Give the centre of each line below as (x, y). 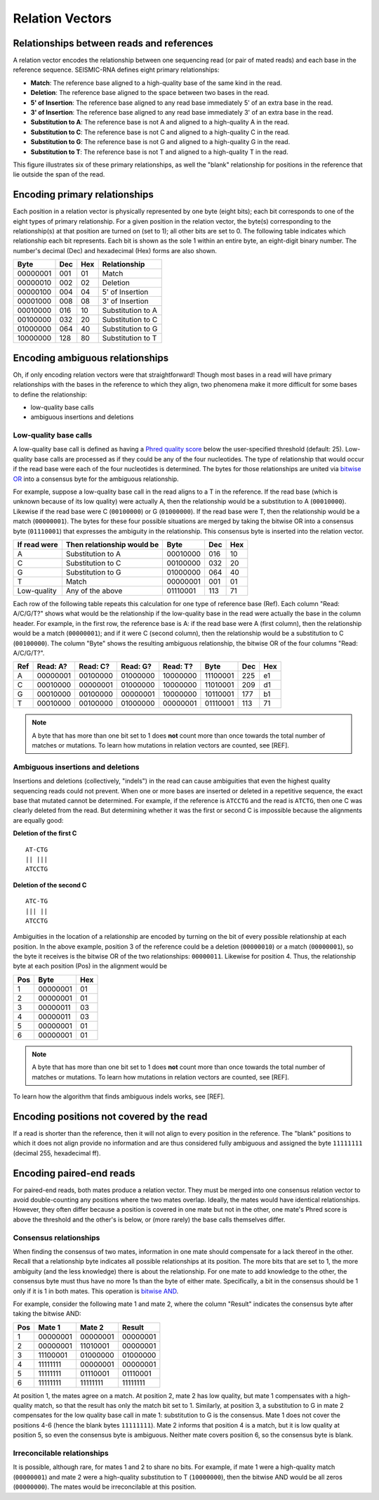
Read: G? (136, 667)
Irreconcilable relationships (61, 1453)
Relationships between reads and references (113, 43)
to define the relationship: (50, 395)
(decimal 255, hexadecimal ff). (57, 1153)
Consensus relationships (56, 1238)
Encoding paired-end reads (74, 1173)
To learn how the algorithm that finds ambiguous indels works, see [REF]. (119, 1096)
